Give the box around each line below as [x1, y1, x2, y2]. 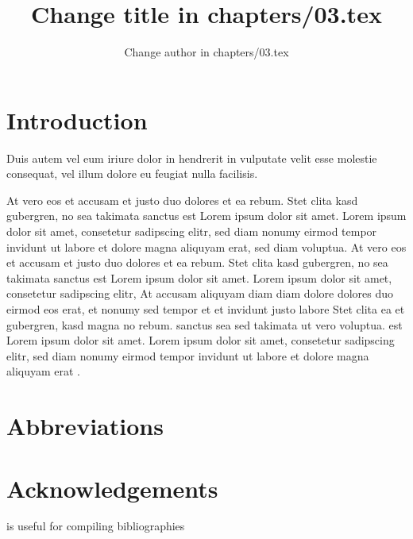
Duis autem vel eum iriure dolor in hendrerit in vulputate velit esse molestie [6, 149, 377, 166]
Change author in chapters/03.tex [124, 44, 289, 60]
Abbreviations [6, 410, 164, 442]
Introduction [6, 103, 148, 136]
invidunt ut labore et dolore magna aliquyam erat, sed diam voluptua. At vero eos [6, 238, 407, 255]
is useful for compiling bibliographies [6, 518, 185, 534]
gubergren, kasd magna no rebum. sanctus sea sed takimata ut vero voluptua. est [6, 316, 403, 333]
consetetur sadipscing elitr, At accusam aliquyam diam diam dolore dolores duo [6, 285, 394, 302]
